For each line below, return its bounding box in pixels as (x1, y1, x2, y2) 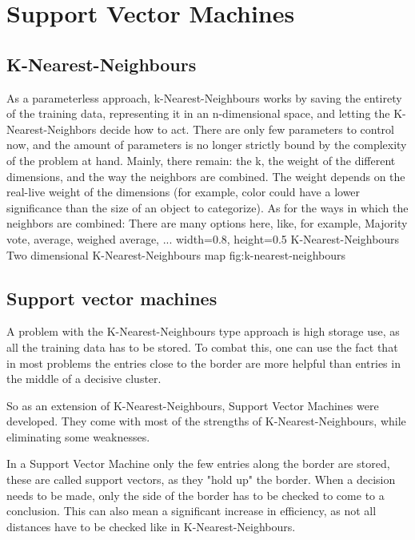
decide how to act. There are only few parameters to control (99, 120, 395, 137)
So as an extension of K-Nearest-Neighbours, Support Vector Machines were (6, 397, 379, 413)
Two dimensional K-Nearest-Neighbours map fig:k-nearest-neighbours (6, 246, 346, 263)
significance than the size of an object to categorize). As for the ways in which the (6, 199, 409, 216)
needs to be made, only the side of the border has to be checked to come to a (6, 486, 385, 503)
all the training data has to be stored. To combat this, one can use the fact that (6, 338, 398, 355)
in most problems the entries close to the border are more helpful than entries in (6, 354, 401, 371)
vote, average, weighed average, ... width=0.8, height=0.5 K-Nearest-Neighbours (6, 230, 400, 247)
